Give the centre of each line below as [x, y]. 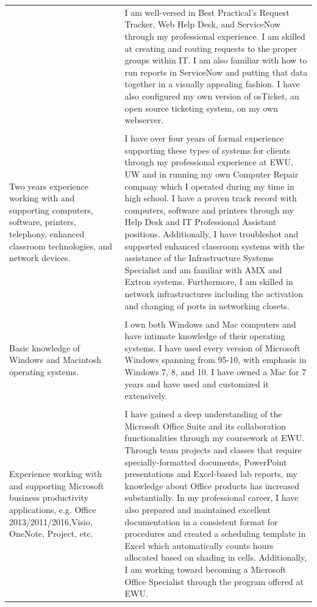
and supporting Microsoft [57, 485]
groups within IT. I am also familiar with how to [216, 60]
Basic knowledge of [45, 347]
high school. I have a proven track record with [211, 198]
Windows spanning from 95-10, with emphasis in [215, 360]
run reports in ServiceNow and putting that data [216, 72]
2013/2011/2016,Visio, [51, 521]
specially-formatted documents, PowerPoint [206, 462]
